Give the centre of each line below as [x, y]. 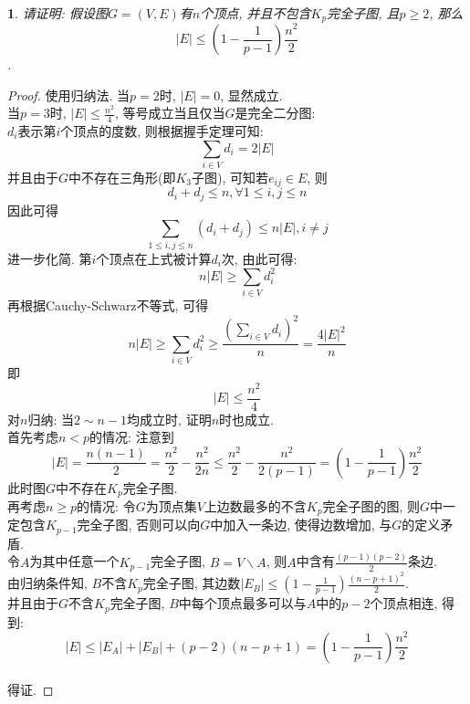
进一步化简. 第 [50, 258]
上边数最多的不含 [255, 505]
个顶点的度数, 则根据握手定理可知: [162, 131]
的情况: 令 [106, 505]
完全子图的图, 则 [371, 505]
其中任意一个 [81, 561]
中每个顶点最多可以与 [242, 603]
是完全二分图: [275, 113]
